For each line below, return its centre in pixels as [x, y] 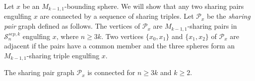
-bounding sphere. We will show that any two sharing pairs [154, 6]
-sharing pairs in [212, 26]
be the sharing [229, 16]
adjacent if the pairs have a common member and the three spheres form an [120, 46]
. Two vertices [123, 36]
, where [67, 36]
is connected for [111, 72]
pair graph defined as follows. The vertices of [72, 26]
